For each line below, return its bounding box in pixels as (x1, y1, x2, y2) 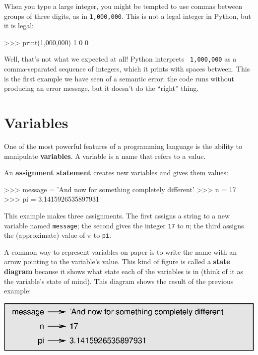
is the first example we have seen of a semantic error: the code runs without (4, 73, 235, 83)
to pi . (93, 230, 112, 240)
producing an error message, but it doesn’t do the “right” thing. (4, 83, 199, 93)
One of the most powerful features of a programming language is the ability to (4, 141, 242, 151)
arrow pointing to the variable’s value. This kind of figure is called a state (4, 256, 230, 267)
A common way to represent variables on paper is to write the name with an (4, 246, 237, 257)
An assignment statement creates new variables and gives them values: (4, 167, 228, 178)
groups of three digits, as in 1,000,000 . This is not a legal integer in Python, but (4, 10, 251, 21)
